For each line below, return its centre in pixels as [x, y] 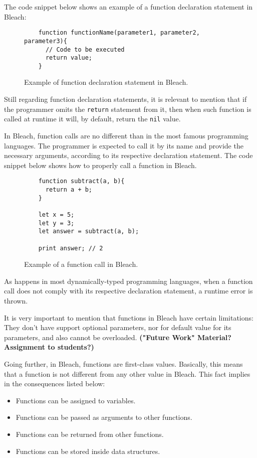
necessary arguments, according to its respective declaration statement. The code [128, 155]
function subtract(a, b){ [81, 181]
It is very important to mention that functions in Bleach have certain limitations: [129, 317]
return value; [69, 58]
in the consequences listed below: [55, 384]
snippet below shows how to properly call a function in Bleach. [100, 165]
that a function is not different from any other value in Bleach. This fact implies [127, 373]
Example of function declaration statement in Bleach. [106, 82]
